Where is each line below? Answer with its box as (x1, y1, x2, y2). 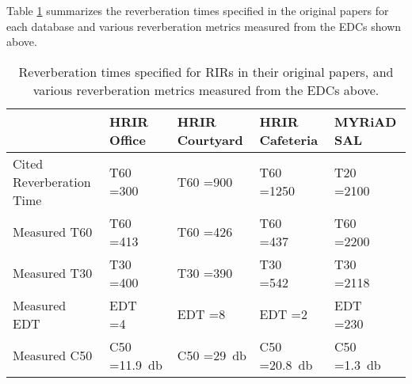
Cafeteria (259, 130, 319, 149)
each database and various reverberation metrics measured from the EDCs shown (6, 17, 402, 34)
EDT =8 (177, 305, 226, 324)
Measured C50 (13, 346, 93, 365)
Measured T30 (13, 264, 93, 283)
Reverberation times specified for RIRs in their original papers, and (18, 62, 394, 81)
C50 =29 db (177, 346, 246, 365)
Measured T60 (13, 222, 93, 241)
